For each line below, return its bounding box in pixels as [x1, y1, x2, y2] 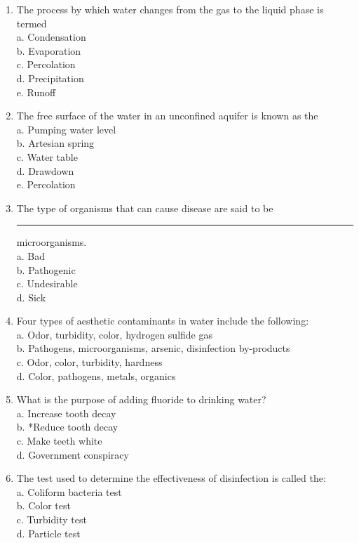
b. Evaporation [16, 43, 81, 58]
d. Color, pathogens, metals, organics [16, 368, 176, 383]
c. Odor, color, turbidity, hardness [16, 355, 163, 369]
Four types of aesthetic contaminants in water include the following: [16, 313, 309, 328]
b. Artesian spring [16, 136, 95, 150]
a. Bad [16, 248, 46, 263]
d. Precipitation [16, 70, 84, 85]
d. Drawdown [16, 163, 74, 178]
